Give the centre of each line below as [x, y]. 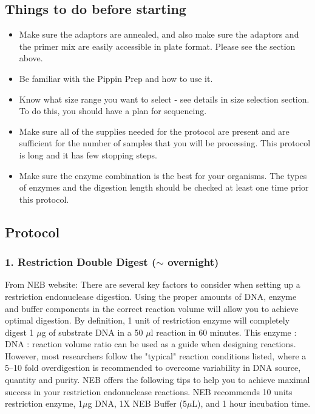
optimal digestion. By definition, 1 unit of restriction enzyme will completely [147, 320]
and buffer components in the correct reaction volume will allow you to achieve [152, 308]
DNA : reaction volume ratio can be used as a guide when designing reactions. [151, 344]
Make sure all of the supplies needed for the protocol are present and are [154, 131]
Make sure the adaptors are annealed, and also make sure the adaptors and [159, 34]
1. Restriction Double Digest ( [81, 262]
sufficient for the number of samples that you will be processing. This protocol [165, 143]
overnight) [193, 262]
